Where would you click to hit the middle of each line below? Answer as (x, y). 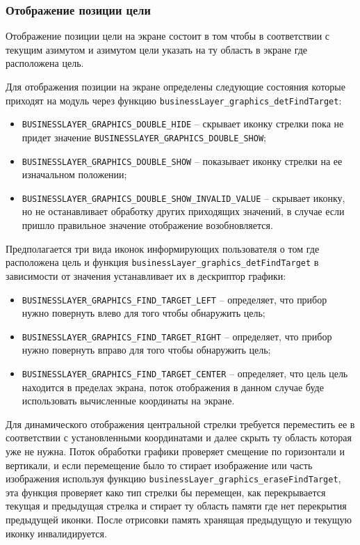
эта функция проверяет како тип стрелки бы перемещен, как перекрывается (166, 492)
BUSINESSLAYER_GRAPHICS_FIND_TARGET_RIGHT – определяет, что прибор (177, 336)
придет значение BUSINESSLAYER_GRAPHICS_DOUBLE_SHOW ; (144, 137)
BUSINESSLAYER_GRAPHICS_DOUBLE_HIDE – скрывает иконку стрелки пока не (183, 124)
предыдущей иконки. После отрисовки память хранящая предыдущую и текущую (179, 520)
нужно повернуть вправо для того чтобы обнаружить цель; (146, 350)
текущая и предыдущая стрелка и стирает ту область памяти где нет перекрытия (176, 506)
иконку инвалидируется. (56, 533)
